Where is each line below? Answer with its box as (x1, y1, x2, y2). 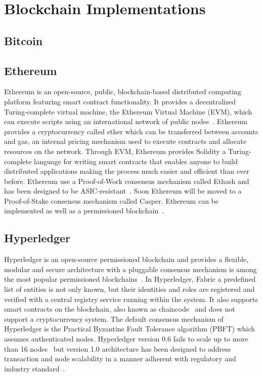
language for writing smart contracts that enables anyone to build (34, 156, 238, 166)
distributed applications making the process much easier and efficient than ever (4, 166, 249, 176)
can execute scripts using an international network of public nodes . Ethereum (4, 116, 247, 127)
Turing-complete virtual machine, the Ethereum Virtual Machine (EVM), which (4, 106, 252, 117)
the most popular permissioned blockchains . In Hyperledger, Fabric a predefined (4, 274, 256, 284)
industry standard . (4, 363, 65, 373)
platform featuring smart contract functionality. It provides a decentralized (4, 96, 236, 106)
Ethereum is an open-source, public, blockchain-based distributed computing (4, 86, 241, 97)
